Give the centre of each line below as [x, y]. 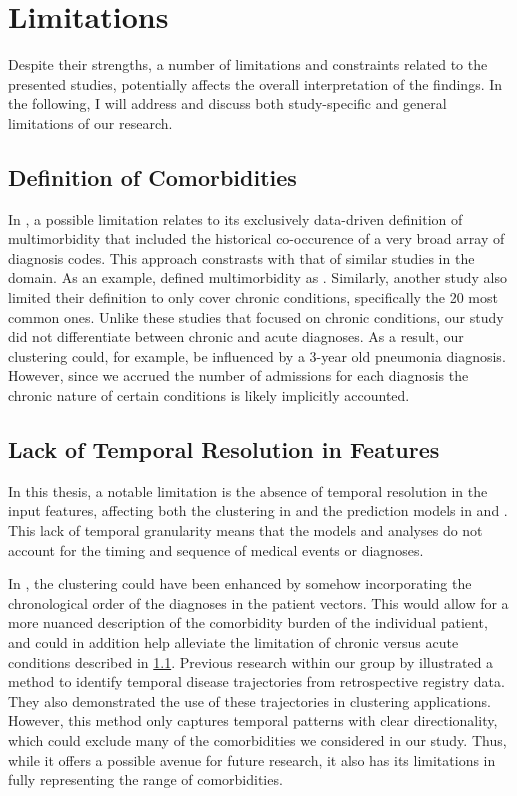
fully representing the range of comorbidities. [145, 779]
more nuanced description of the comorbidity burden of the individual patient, [248, 622]
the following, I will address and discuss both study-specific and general [227, 103]
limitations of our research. [90, 122]
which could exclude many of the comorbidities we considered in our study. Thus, [257, 739]
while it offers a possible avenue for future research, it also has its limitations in [252, 759]
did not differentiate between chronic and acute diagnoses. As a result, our [236, 336]
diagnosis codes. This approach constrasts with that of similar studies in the [241, 257]
